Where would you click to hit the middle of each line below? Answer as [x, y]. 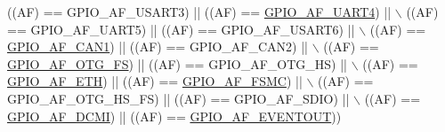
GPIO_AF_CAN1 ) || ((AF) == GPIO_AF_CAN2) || [158, 47]
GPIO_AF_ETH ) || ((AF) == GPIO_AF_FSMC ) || [155, 81]
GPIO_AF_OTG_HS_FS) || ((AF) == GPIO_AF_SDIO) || [178, 98]
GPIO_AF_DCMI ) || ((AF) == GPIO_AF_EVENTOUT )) [174, 116]
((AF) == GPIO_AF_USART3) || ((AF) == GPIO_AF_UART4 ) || [199, 12]
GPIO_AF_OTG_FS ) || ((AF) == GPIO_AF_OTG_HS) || [177, 63]
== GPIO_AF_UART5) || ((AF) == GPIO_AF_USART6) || [181, 29]
